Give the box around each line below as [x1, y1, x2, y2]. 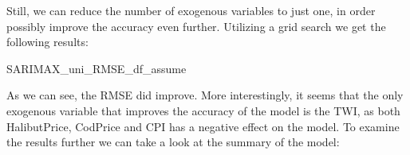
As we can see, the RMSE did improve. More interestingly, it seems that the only [6, 87, 404, 103]
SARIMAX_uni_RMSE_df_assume [6, 60, 187, 76]
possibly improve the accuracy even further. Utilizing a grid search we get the [6, 17, 386, 34]
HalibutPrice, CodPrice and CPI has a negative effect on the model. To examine [6, 118, 400, 134]
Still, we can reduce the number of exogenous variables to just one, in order [6, 2, 376, 18]
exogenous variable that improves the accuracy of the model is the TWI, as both [6, 102, 400, 118]
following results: [6, 33, 89, 50]
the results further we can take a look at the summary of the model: [6, 134, 340, 150]
